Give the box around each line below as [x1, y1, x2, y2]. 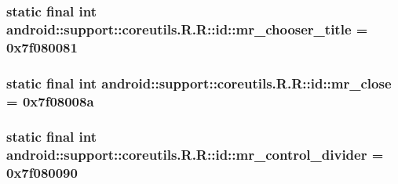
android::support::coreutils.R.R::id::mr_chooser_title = [6, 19, 368, 38]
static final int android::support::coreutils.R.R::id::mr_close [6, 73, 392, 92]
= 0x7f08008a [6, 91, 94, 110]
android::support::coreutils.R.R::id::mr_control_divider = [6, 145, 384, 164]
